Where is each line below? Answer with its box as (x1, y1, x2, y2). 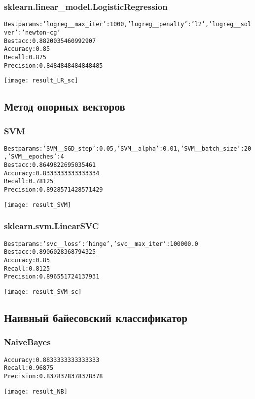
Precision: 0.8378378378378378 (4, 372, 103, 380)
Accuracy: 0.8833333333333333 (4, 356, 100, 363)
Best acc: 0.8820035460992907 (4, 37, 96, 44)
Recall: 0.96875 (4, 364, 54, 372)
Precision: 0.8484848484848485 (4, 62, 103, 69)
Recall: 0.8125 (4, 265, 50, 272)
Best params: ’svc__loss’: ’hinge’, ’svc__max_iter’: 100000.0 (4, 240, 198, 247)
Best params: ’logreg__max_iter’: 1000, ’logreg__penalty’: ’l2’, (4, 21, 209, 28)
